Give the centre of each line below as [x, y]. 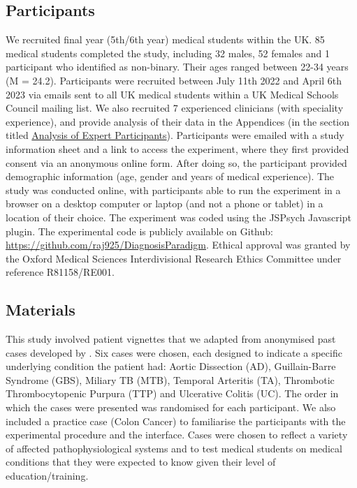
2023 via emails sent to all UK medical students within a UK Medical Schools [172, 94]
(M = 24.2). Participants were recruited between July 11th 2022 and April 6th [174, 80]
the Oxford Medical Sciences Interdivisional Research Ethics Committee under [174, 258]
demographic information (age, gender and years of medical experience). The [170, 176]
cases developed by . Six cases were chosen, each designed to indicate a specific [174, 352]
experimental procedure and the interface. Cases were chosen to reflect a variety [177, 435]
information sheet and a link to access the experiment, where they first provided [177, 148]
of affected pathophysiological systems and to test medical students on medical [174, 448]
